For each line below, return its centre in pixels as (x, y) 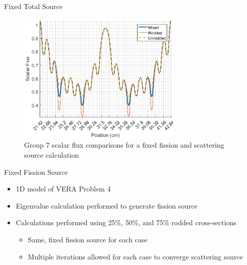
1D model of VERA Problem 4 (63, 189)
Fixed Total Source (33, 6)
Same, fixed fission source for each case (88, 239)
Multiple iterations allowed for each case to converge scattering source (135, 256)
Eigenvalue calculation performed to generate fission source (107, 205)
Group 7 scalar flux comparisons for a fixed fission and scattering (124, 145)
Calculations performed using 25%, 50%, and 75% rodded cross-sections (126, 222)
